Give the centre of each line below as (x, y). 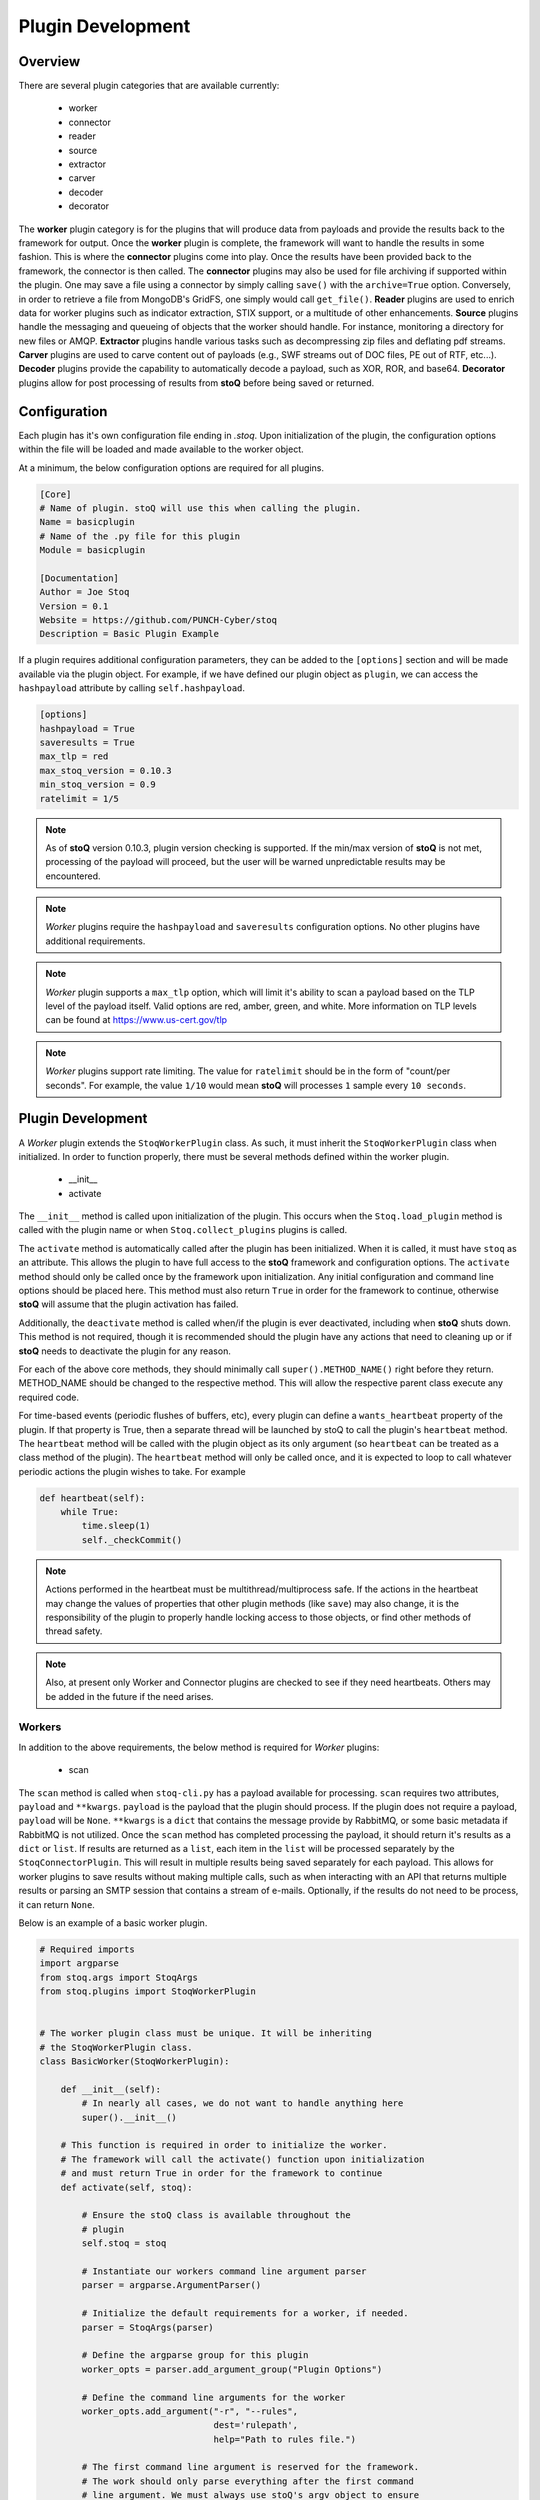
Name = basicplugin (87, 522)
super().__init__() (129, 2117)
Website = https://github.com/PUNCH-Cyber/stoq (158, 620)
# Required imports (87, 1949)
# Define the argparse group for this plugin (195, 2355)
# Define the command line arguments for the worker (213, 2397)
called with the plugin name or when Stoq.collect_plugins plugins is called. (183, 1230)
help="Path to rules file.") (285, 2439)
